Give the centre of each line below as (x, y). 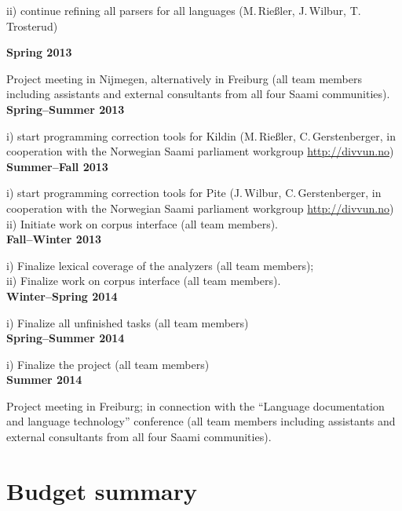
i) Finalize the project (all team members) (108, 364)
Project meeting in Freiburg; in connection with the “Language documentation (196, 405)
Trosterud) (32, 26)
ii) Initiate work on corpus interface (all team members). (143, 223)
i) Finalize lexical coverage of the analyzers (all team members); (160, 265)
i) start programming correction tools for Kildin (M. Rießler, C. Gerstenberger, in (201, 135)
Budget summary (102, 490)
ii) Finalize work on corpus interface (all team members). (144, 281)
